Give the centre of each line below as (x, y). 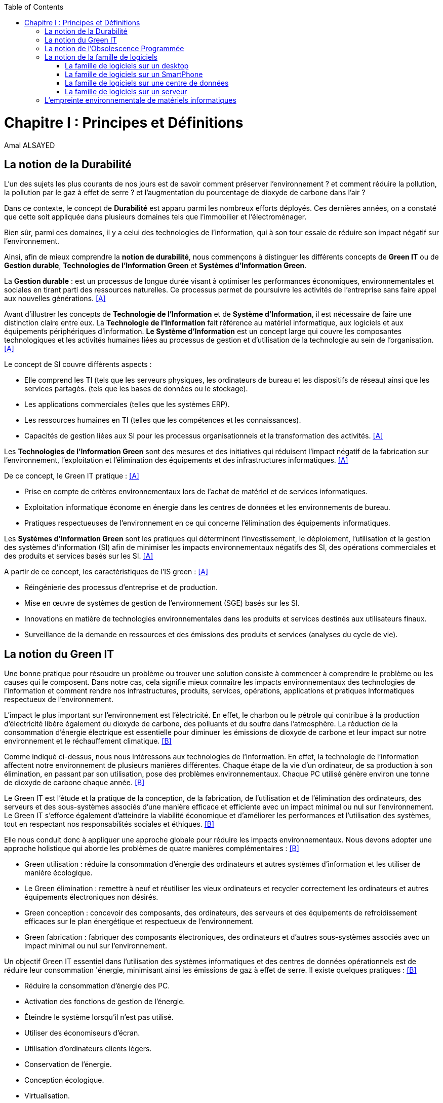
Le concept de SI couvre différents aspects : (78, 364)
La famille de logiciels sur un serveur (126, 91)
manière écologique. (58, 873)
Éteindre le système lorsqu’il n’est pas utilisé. (99, 1017)
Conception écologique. (64, 1080)
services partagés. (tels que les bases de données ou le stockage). (136, 389)
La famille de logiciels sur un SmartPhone (134, 74)
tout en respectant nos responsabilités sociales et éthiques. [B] (109, 824)
